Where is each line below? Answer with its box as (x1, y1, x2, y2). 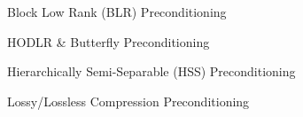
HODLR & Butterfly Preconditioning (7, 32, 210, 51)
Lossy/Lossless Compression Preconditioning (7, 91, 250, 110)
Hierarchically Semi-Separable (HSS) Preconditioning (7, 62, 296, 81)
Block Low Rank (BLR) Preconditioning (7, 3, 227, 20)
